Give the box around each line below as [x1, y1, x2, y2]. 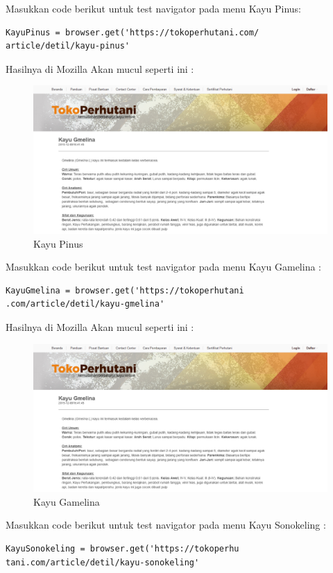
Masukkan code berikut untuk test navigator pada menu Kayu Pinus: [6, 1, 302, 15]
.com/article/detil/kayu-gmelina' [6, 299, 165, 309]
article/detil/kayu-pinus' [6, 41, 130, 51]
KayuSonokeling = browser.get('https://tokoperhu [6, 544, 239, 554]
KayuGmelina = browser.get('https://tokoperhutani [6, 285, 244, 296]
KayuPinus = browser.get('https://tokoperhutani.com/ [6, 27, 259, 37]
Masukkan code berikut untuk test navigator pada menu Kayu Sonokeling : [6, 518, 326, 532]
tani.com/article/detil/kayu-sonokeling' [6, 557, 200, 567]
